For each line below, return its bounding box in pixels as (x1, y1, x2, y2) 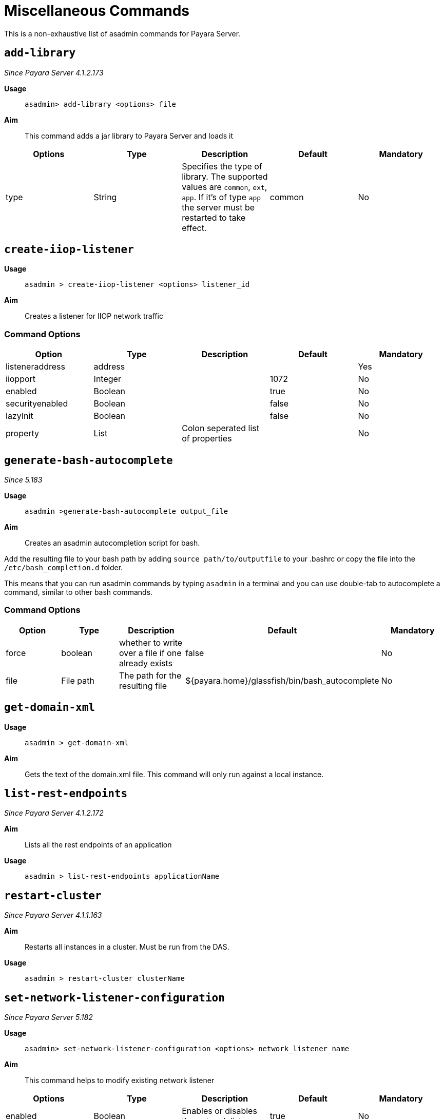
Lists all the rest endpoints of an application (25, 840, 172, 850)
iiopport (6, 374, 36, 384)
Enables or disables (182, 1106, 257, 1116)
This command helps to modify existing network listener (25, 1076, 215, 1085)
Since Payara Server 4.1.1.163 (4, 911, 102, 920)
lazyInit (6, 411, 33, 421)
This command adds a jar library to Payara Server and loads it (25, 131, 233, 140)
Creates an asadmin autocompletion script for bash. (25, 538, 200, 548)
